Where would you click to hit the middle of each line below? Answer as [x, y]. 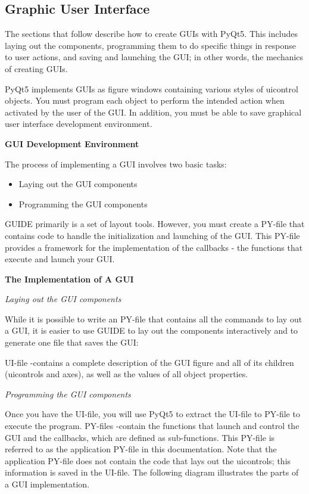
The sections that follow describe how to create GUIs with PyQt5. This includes [151, 34]
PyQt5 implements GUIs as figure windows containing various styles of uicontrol [152, 88]
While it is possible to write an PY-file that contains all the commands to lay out [154, 319]
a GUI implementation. [47, 484]
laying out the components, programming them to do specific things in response [150, 45]
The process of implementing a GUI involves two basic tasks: [116, 164]
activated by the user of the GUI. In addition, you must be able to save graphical [153, 112]
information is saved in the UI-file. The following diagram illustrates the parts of [152, 472]
